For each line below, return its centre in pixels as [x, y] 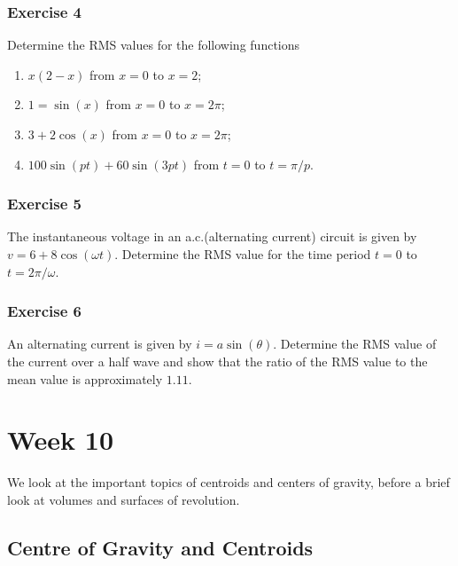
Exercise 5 [44, 204]
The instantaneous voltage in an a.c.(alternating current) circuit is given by [212, 236]
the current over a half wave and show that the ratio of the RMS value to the [217, 361]
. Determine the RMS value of [355, 344]
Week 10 [61, 440]
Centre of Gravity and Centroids [160, 547]
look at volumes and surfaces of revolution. [124, 499]
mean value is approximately [85, 378]
